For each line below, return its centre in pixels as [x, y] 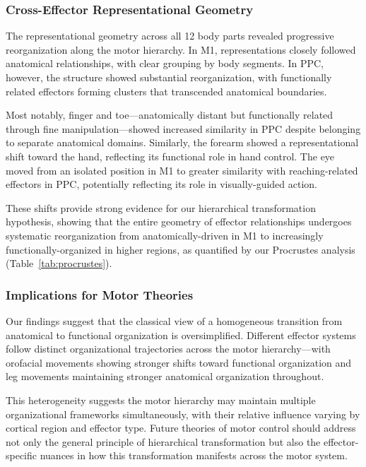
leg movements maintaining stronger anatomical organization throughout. [165, 376]
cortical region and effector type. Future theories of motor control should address [181, 428]
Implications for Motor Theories [100, 294]
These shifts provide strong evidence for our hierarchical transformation [161, 207]
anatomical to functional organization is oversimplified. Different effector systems [181, 335]
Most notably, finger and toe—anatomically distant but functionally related [170, 115]
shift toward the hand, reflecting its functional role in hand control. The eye [170, 156]
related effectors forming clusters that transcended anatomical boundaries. [166, 91]
